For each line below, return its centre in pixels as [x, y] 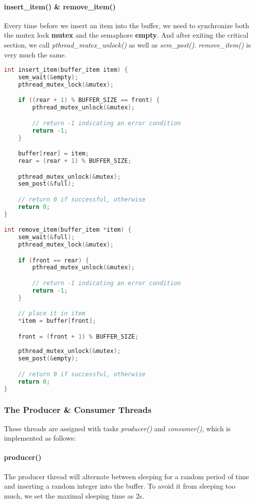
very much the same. [35, 54]
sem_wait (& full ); [46, 237]
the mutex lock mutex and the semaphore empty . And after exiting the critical [126, 35]
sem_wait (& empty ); [48, 77]
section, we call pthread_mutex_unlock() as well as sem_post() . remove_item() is [127, 44]
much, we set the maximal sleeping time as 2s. [74, 495]
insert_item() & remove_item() [60, 6]
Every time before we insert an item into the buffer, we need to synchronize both [127, 25]
